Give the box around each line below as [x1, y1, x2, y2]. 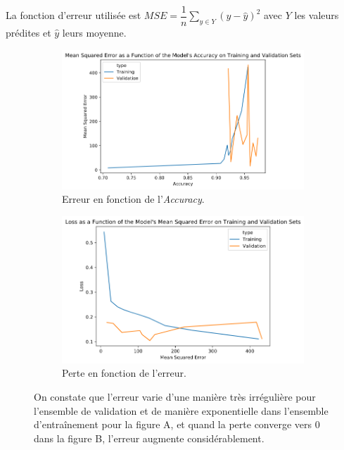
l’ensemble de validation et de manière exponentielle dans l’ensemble [34, 403, 329, 418]
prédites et [6, 25, 51, 40]
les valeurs [294, 8, 339, 23]
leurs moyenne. [62, 25, 127, 40]
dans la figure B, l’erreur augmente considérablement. [34, 430, 265, 445]
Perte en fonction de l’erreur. [62, 365, 186, 380]
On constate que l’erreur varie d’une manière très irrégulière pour [34, 389, 316, 404]
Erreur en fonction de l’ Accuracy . [62, 192, 205, 206]
